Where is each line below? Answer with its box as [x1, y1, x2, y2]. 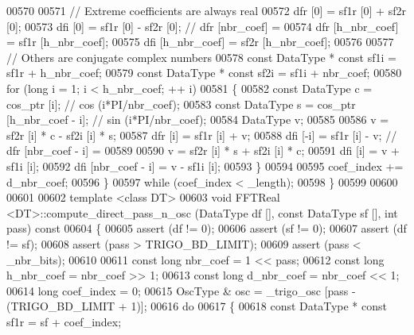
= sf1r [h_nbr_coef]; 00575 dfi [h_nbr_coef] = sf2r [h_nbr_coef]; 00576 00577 [6, 33, 394, 50]
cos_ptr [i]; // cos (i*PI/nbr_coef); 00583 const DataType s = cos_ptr [6, 95, 356, 112]
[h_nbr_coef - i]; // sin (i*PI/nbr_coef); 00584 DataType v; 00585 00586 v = [6, 111, 389, 128]
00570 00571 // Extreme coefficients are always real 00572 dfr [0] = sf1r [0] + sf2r [6, 2, 406, 18]
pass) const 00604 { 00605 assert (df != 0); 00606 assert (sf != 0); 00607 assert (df [6, 220, 407, 237]
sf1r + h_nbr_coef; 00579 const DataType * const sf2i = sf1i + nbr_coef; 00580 [6, 64, 402, 81]
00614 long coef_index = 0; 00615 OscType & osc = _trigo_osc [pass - [6, 282, 356, 298]
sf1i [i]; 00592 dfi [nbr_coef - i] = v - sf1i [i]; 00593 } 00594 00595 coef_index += [6, 157, 404, 174]
